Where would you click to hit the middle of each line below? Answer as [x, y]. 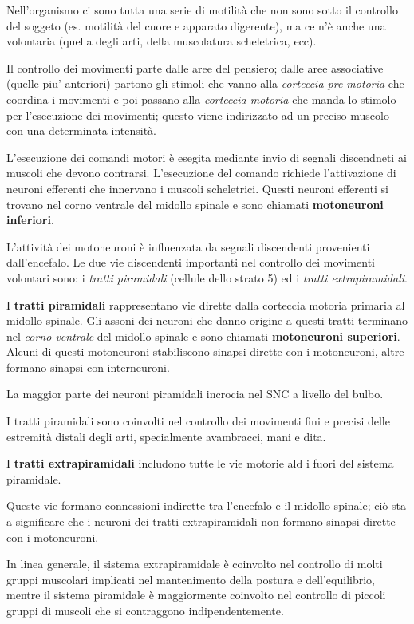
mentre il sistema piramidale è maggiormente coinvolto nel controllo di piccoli [196, 595]
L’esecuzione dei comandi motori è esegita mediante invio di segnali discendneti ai [207, 157]
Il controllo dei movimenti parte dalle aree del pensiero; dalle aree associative [195, 67]
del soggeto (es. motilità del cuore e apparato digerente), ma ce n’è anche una [196, 25]
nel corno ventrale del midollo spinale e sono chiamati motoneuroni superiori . [203, 336]
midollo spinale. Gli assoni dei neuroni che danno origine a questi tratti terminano [207, 320]
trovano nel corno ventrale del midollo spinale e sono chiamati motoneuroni [195, 204]
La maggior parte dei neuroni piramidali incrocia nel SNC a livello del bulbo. [195, 394]
